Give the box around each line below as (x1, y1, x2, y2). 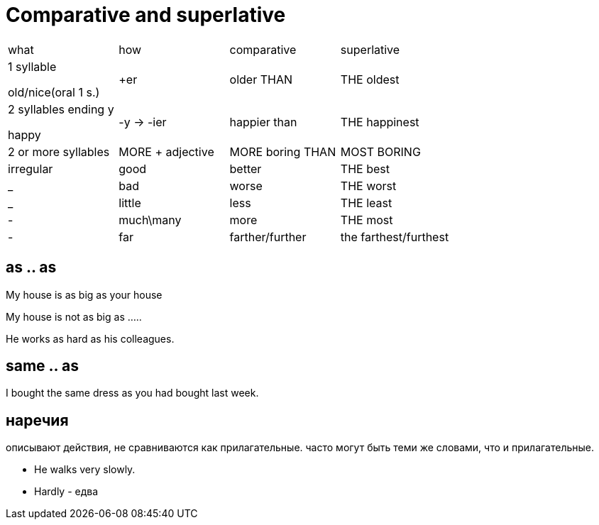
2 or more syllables (8, 144, 110, 159)
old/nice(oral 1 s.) (8, 84, 100, 99)
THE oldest (340, 72, 400, 87)
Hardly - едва (34, 485, 99, 498)
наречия (6, 411, 69, 429)
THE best (340, 161, 390, 176)
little (119, 195, 141, 210)
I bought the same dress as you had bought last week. (6, 387, 259, 399)
